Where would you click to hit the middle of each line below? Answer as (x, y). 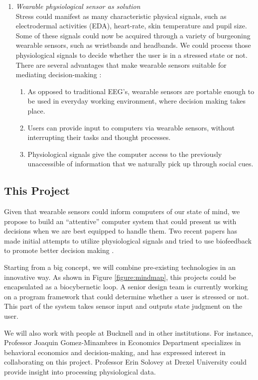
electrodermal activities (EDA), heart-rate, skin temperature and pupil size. (131, 26)
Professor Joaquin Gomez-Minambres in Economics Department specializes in (123, 342)
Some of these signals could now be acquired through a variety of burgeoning (133, 35)
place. (36, 110)
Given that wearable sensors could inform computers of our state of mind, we (122, 211)
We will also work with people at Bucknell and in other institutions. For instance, (129, 332)
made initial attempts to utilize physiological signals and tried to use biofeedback (128, 240)
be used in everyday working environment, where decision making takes (137, 101)
